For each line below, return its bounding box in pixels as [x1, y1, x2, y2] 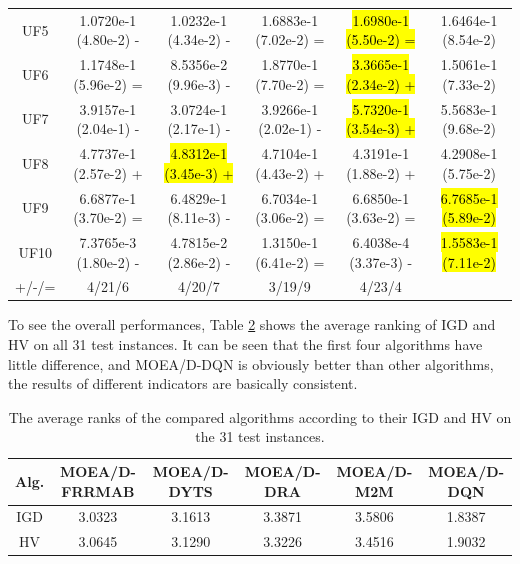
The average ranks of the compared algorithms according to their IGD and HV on [8, 406, 512, 427]
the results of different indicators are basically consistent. [8, 373, 358, 394]
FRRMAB [61, 480, 135, 501]
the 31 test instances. [195, 426, 325, 447]
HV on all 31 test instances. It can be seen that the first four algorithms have [8, 334, 483, 355]
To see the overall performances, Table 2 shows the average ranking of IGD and [8, 314, 496, 335]
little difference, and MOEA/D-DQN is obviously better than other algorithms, [8, 353, 494, 374]
